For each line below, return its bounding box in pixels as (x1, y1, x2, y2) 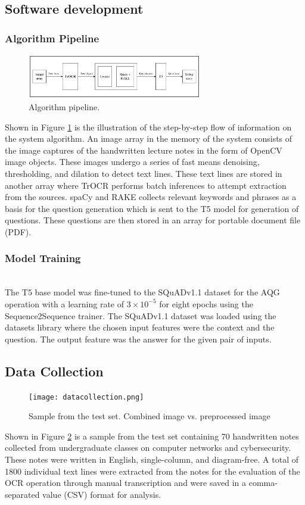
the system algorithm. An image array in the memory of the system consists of (5, 132, 292, 145)
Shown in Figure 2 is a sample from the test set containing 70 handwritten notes (5, 429, 299, 442)
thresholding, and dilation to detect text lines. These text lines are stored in (5, 167, 282, 179)
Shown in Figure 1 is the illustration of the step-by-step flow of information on (5, 120, 292, 133)
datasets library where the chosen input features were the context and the (5, 321, 275, 333)
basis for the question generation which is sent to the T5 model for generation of (5, 202, 299, 214)
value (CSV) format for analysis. (42, 488, 161, 500)
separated (5, 488, 40, 500)
